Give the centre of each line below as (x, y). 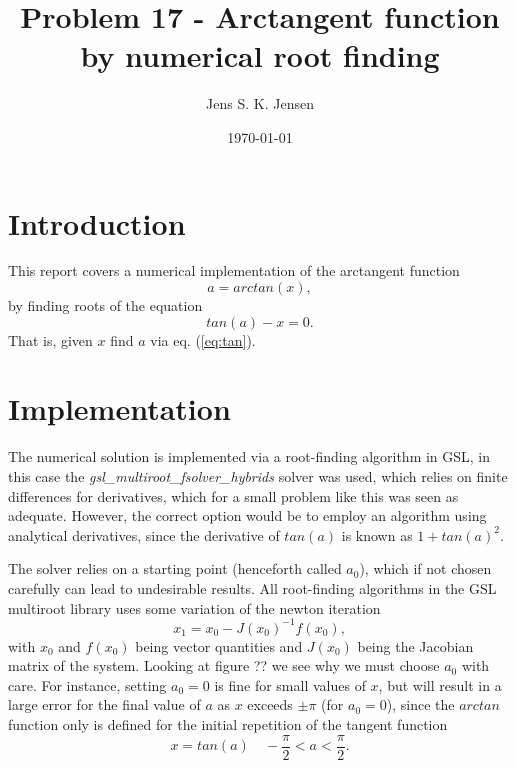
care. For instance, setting (87, 684)
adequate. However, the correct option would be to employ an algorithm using (247, 515)
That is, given (50, 339)
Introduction (97, 222)
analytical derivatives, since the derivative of (144, 534)
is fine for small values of (290, 684)
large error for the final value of (104, 704)
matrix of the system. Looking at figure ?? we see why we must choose (224, 665)
